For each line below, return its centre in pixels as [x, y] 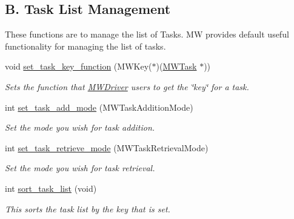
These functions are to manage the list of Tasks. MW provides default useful [147, 34]
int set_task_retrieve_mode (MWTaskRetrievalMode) [107, 147]
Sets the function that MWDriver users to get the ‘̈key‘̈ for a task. [127, 86]
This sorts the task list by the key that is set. [88, 208]
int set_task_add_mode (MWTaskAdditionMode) [99, 107]
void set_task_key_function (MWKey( [79, 66]
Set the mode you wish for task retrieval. [80, 168]
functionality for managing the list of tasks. [85, 46]
